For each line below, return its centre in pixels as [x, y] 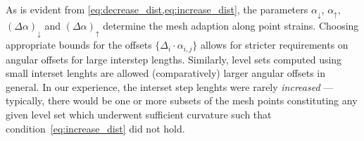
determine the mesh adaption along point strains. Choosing [231, 26]
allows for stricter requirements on [274, 45]
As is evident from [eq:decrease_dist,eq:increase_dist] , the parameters [157, 9]
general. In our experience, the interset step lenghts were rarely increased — [170, 86]
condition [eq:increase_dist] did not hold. [95, 128]
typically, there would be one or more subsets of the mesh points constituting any [182, 100]
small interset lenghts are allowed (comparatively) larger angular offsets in [166, 73]
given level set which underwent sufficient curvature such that [139, 115]
